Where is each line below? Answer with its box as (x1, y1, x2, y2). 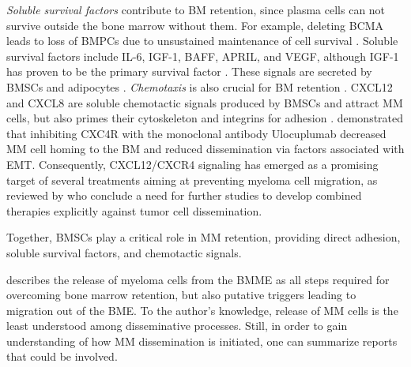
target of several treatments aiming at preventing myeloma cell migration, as (6, 171, 378, 188)
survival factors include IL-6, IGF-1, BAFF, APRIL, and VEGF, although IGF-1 (6, 47, 399, 64)
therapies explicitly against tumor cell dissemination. (6, 202, 262, 219)
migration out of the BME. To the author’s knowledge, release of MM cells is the (6, 301, 398, 318)
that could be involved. (6, 348, 118, 365)
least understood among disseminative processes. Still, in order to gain (6, 317, 348, 334)
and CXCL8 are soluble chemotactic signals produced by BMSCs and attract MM (6, 94, 403, 110)
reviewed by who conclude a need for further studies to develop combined (6, 187, 362, 204)
